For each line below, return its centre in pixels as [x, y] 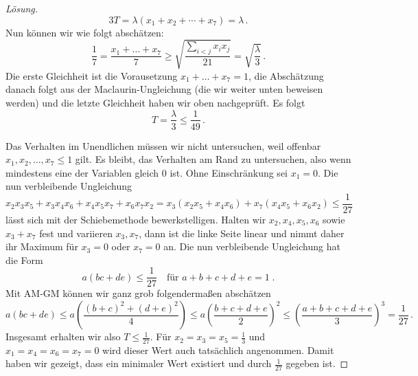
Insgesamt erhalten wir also [63, 336]
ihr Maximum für [42, 246]
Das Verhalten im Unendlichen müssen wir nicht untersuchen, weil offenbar [163, 145]
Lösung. [22, 8]
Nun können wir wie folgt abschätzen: [85, 32]
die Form [24, 259]
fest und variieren [76, 233]
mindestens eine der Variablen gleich [82, 172]
